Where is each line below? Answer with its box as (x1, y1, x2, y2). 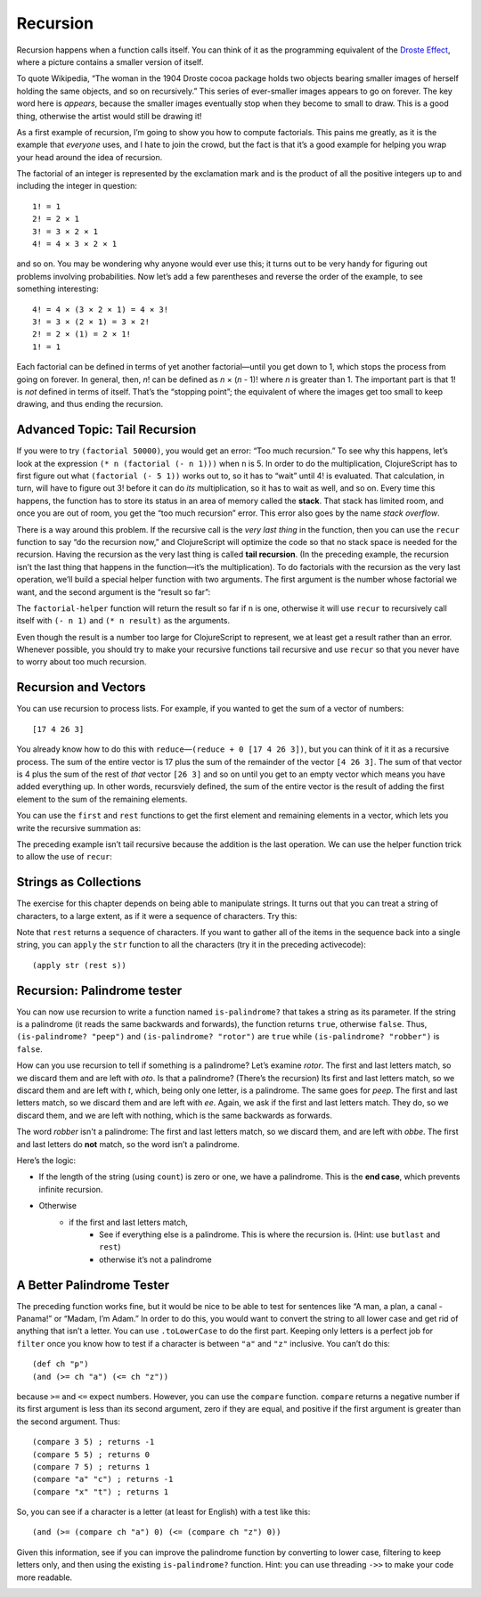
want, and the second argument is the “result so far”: (16, 586, 211, 597)
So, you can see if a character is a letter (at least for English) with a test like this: (16, 1506, 311, 1518)
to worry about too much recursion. (16, 656, 147, 667)
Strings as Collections (16, 875, 142, 890)
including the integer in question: (16, 181, 137, 191)
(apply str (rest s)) (32, 960, 126, 970)
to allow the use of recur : (16, 851, 113, 862)
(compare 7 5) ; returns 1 (32, 1462, 151, 1471)
